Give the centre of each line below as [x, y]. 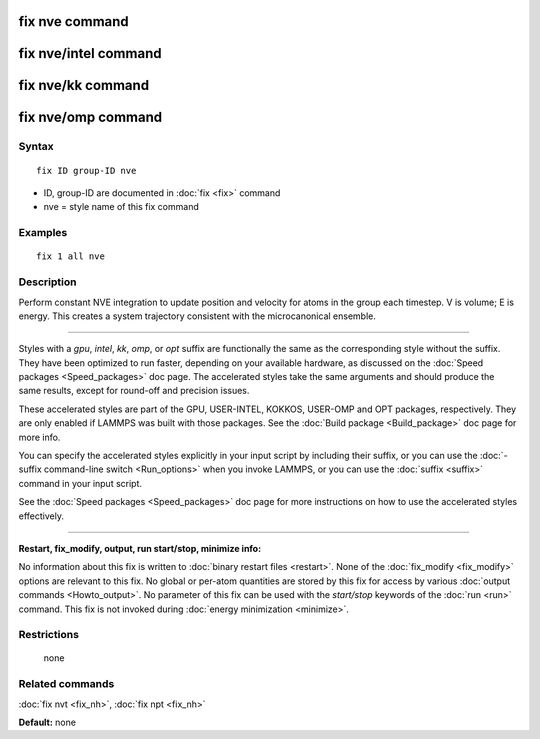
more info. [39, 437]
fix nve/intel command [90, 53]
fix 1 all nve [70, 256]
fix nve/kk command [84, 85]
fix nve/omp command [90, 117]
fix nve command [73, 21]
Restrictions [49, 635]
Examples [43, 233]
